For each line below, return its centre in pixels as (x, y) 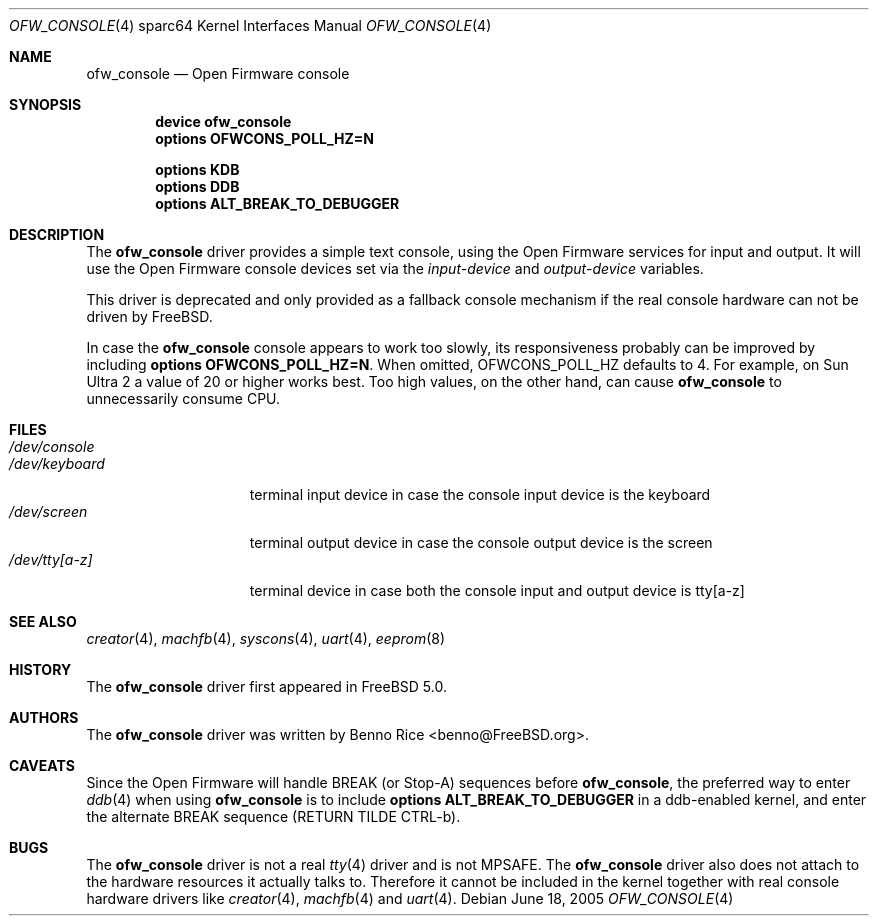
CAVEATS (42, 765)
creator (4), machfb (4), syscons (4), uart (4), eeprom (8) (266, 638)
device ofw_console (223, 121)
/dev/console (52, 446)
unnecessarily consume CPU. (183, 398)
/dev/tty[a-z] (51, 559)
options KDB (197, 169)
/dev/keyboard (57, 463)
